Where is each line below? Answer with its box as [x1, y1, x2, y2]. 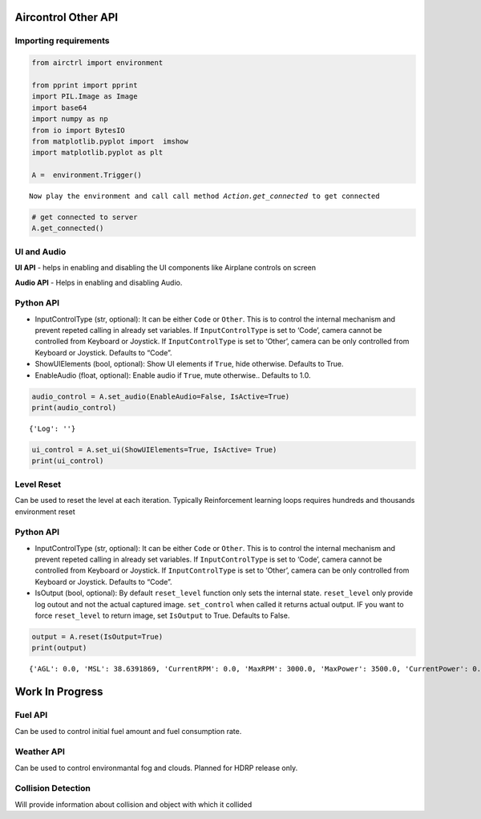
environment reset [14, 506, 75, 517]
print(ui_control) [31, 456, 104, 465]
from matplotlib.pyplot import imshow [31, 136, 188, 146]
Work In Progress [14, 685, 103, 699]
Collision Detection [14, 783, 91, 794]
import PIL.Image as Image [31, 92, 138, 101]
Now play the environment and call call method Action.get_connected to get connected [29, 192, 380, 201]
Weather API [14, 746, 66, 757]
